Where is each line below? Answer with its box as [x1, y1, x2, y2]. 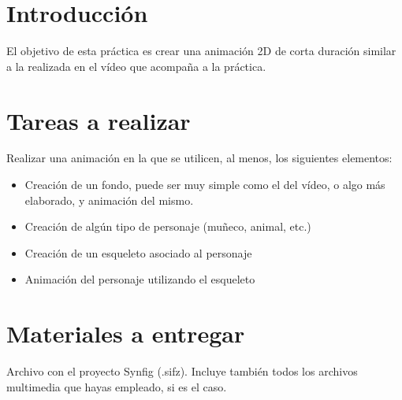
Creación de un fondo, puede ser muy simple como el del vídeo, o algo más [24, 176, 385, 193]
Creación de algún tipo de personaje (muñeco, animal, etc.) [24, 218, 311, 235]
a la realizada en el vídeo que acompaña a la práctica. [6, 57, 266, 74]
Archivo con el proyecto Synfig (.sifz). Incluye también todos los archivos [6, 363, 358, 380]
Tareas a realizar [6, 104, 191, 136]
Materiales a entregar [6, 317, 245, 350]
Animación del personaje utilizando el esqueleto [24, 271, 255, 287]
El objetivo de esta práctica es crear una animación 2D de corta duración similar [6, 43, 396, 59]
